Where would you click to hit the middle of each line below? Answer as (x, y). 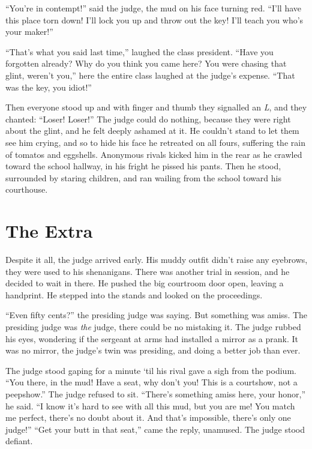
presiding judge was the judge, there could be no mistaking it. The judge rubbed (153, 327)
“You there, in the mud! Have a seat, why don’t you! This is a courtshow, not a (151, 382)
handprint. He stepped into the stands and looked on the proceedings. (134, 294)
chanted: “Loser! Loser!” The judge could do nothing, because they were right (148, 119)
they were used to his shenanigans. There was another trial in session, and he (148, 271)
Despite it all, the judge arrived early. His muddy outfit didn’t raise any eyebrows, (157, 260)
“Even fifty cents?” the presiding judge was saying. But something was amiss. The (157, 315)
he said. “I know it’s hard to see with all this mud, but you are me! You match (150, 405)
